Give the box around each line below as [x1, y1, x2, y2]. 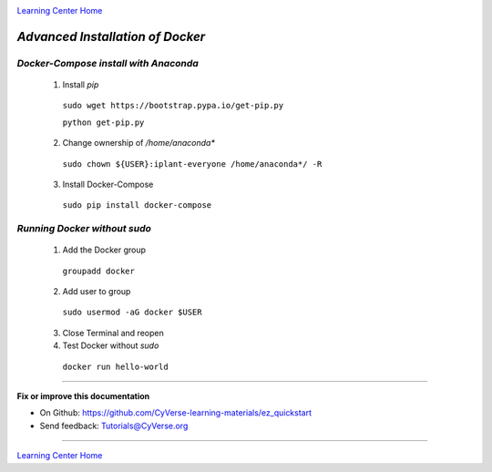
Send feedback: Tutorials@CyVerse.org [39, 420, 189, 431]
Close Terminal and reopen [62, 327, 164, 338]
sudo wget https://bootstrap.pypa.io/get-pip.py [62, 100, 284, 111]
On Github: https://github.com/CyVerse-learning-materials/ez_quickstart [39, 407, 313, 418]
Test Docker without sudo [62, 340, 159, 351]
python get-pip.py [62, 117, 145, 128]
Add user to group [62, 286, 131, 297]
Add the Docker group [62, 244, 146, 255]
